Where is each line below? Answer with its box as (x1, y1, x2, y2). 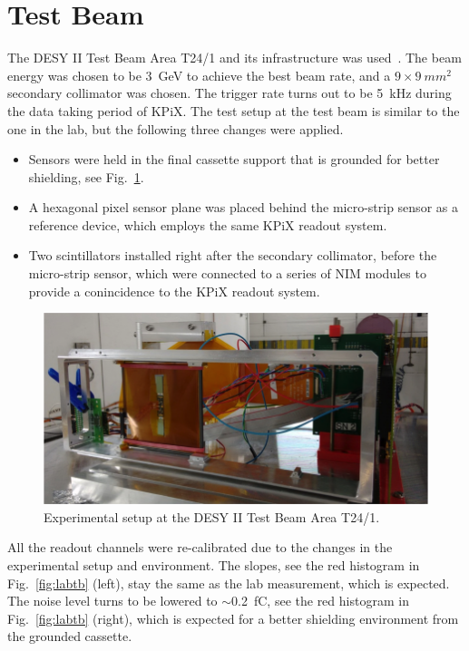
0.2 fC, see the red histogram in (231, 591, 409, 610)
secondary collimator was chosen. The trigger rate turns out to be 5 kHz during (7, 83, 452, 102)
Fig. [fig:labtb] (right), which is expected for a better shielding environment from (7, 608, 459, 627)
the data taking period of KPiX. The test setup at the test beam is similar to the (7, 101, 460, 120)
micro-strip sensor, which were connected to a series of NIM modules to (28, 264, 426, 283)
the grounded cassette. (7, 627, 132, 646)
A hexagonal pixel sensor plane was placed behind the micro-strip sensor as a (28, 198, 458, 217)
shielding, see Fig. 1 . (28, 167, 144, 186)
